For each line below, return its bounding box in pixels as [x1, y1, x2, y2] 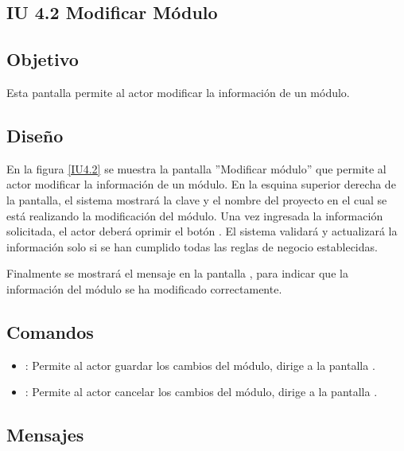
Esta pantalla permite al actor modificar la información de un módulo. [6, 84, 350, 100]
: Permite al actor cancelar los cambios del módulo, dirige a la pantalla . [25, 383, 378, 400]
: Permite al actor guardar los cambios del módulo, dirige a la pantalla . [25, 356, 375, 373]
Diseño [6, 122, 64, 147]
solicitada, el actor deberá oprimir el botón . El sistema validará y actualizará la [6, 223, 398, 239]
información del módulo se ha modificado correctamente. [6, 280, 282, 297]
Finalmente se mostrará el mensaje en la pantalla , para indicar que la [6, 265, 348, 282]
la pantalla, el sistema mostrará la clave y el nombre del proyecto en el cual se [6, 191, 387, 208]
